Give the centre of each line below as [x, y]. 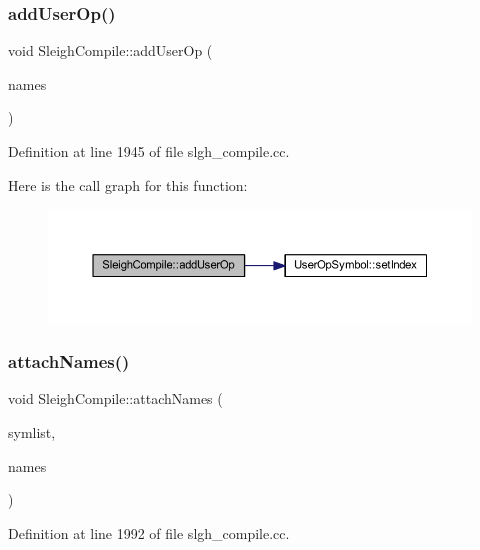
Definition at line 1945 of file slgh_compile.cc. [149, 151]
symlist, [32, 431]
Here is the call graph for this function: [128, 184]
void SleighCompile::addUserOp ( [110, 50]
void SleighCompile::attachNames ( [115, 398]
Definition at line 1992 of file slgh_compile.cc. [149, 532]
